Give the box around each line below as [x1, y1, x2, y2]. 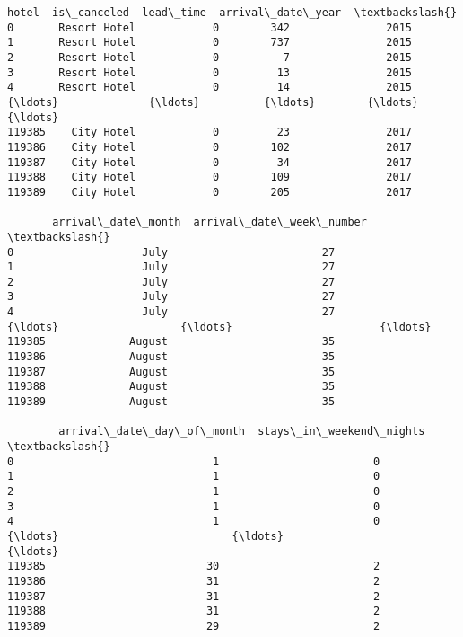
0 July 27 [7, 245, 336, 259]
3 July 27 [7, 290, 336, 304]
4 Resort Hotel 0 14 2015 [7, 81, 413, 94]
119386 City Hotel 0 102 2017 [7, 140, 413, 154]
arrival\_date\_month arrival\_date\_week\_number [52, 216, 367, 229]
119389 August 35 [7, 395, 336, 409]
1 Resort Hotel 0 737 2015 [7, 36, 413, 49]
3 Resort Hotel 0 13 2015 [7, 66, 413, 79]
